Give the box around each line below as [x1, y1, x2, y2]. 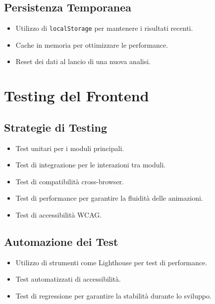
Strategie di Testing [4, 119, 107, 135]
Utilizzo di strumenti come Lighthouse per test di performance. [15, 257, 208, 267]
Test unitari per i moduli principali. [15, 143, 124, 153]
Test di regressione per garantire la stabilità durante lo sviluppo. [15, 290, 212, 301]
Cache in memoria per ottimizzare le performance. [15, 39, 168, 50]
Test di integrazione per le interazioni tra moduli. [15, 159, 166, 170]
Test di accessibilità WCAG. [15, 210, 102, 220]
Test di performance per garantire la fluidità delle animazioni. [15, 193, 203, 203]
